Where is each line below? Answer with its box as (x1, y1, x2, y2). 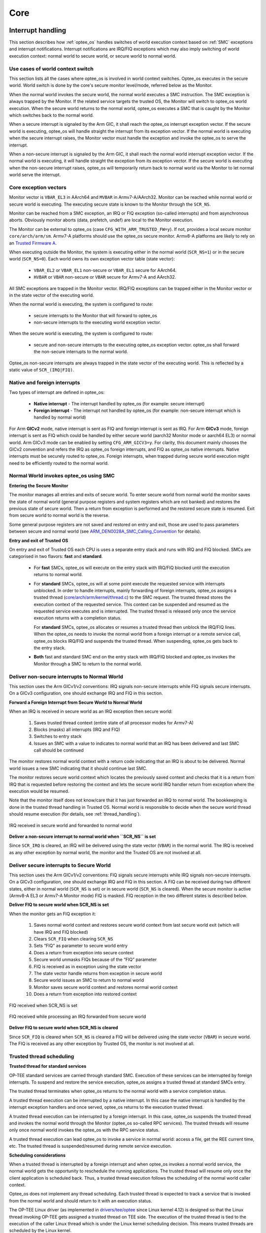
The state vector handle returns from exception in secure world (33, 970, 163, 976)
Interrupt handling (9, 26, 66, 35)
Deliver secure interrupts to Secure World (9, 862, 111, 869)
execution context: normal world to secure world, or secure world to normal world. (9, 53, 176, 59)
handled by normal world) (33, 414, 86, 420)
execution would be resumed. (9, 788, 69, 794)
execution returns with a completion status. (33, 615, 122, 621)
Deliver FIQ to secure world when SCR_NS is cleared (9, 1025, 118, 1031)
